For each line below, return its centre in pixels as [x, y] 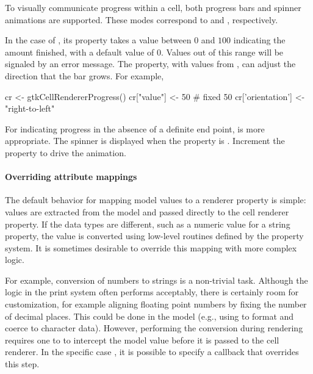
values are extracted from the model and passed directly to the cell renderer [147, 211]
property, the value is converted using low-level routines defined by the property [154, 236]
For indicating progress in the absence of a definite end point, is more [135, 128]
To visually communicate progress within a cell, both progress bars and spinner [153, 7]
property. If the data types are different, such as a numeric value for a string [148, 224]
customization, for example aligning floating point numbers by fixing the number [156, 304]
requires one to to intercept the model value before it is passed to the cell [142, 340]
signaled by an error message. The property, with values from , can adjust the [150, 64]
